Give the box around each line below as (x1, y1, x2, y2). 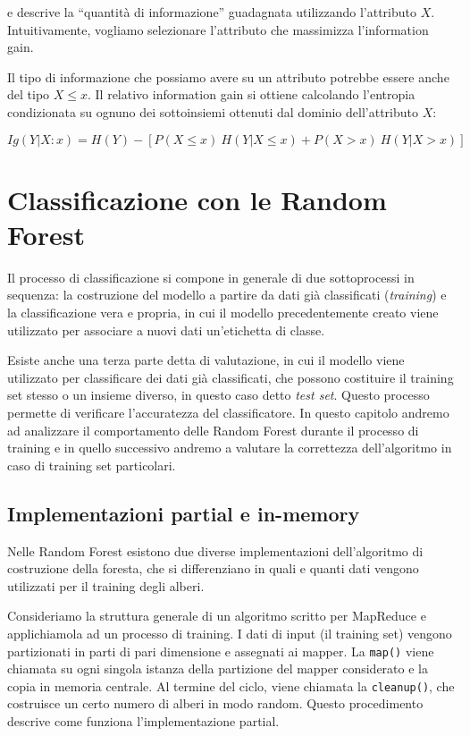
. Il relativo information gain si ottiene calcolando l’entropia (88, 85, 415, 104)
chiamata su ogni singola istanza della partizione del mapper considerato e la (7, 659, 428, 678)
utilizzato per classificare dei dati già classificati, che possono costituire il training (7, 368, 454, 386)
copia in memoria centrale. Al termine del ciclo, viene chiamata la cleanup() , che (7, 676, 455, 695)
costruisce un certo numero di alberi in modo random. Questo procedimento (7, 694, 424, 713)
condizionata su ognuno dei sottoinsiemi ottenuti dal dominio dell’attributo (7, 102, 418, 121)
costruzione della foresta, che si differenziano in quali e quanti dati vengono (7, 559, 419, 578)
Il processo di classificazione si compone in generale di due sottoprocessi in (7, 267, 415, 286)
